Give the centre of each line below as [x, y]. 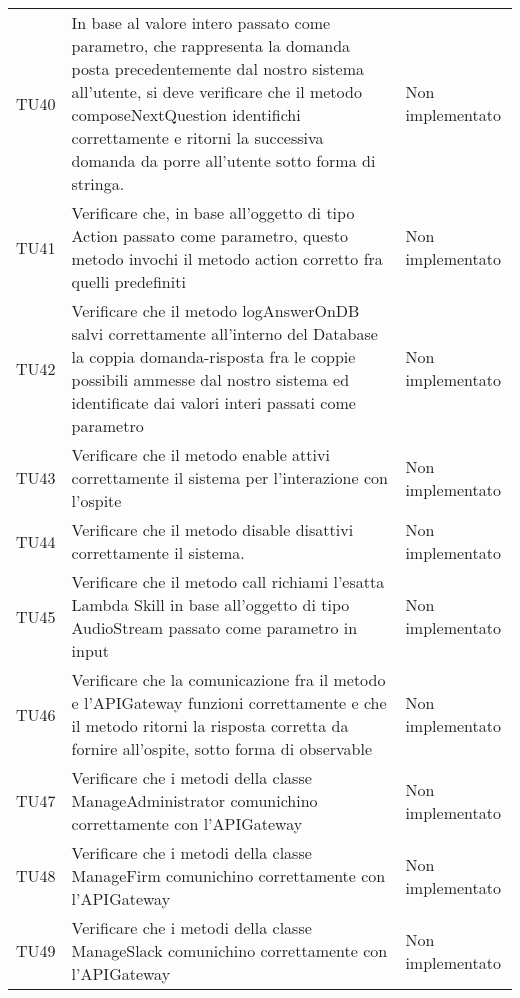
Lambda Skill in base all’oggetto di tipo [210, 604]
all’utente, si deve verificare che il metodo [216, 91]
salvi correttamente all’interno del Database [224, 333]
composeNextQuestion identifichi [186, 114]
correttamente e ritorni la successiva [197, 137]
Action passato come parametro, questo [209, 235]
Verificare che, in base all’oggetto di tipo [213, 212]
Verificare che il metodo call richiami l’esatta [228, 581]
